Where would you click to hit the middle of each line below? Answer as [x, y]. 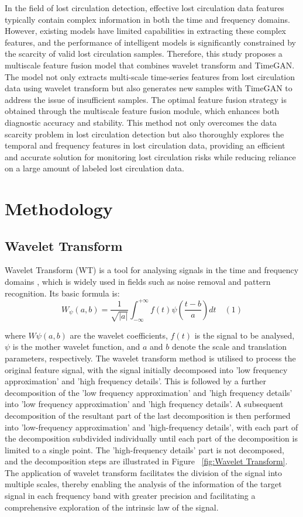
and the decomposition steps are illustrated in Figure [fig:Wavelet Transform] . [146, 461]
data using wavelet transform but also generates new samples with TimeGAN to [149, 88]
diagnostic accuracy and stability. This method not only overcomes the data [141, 122]
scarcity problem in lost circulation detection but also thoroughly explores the [144, 134]
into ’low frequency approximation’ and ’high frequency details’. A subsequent [144, 404]
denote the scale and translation [229, 347]
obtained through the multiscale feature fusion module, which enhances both [142, 111]
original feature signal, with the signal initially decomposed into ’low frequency [146, 369]
